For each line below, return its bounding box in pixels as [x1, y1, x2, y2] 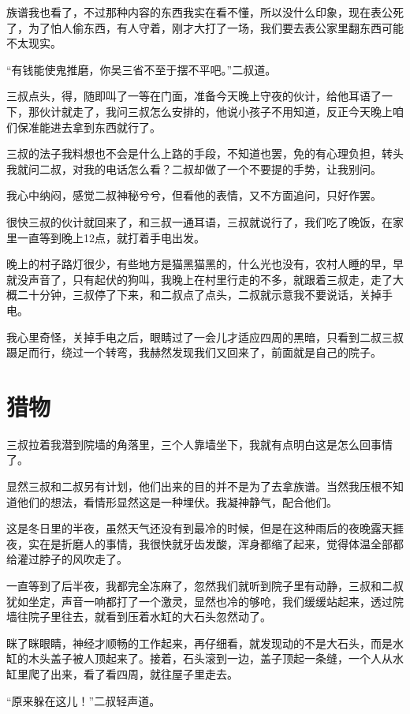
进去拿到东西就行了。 [50, 118, 161, 135]
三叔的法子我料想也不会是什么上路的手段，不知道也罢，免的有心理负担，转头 [6, 145, 404, 162]
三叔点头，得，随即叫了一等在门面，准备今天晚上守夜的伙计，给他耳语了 [6, 88, 382, 104]
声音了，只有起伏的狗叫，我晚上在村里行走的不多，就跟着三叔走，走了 [28, 271, 393, 287]
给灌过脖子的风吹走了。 [6, 551, 128, 567]
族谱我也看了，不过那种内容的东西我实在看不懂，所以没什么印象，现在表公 [6, 4, 393, 20]
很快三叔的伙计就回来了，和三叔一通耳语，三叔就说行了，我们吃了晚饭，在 [6, 213, 393, 230]
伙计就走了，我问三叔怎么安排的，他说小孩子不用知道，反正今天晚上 [39, 103, 393, 119]
